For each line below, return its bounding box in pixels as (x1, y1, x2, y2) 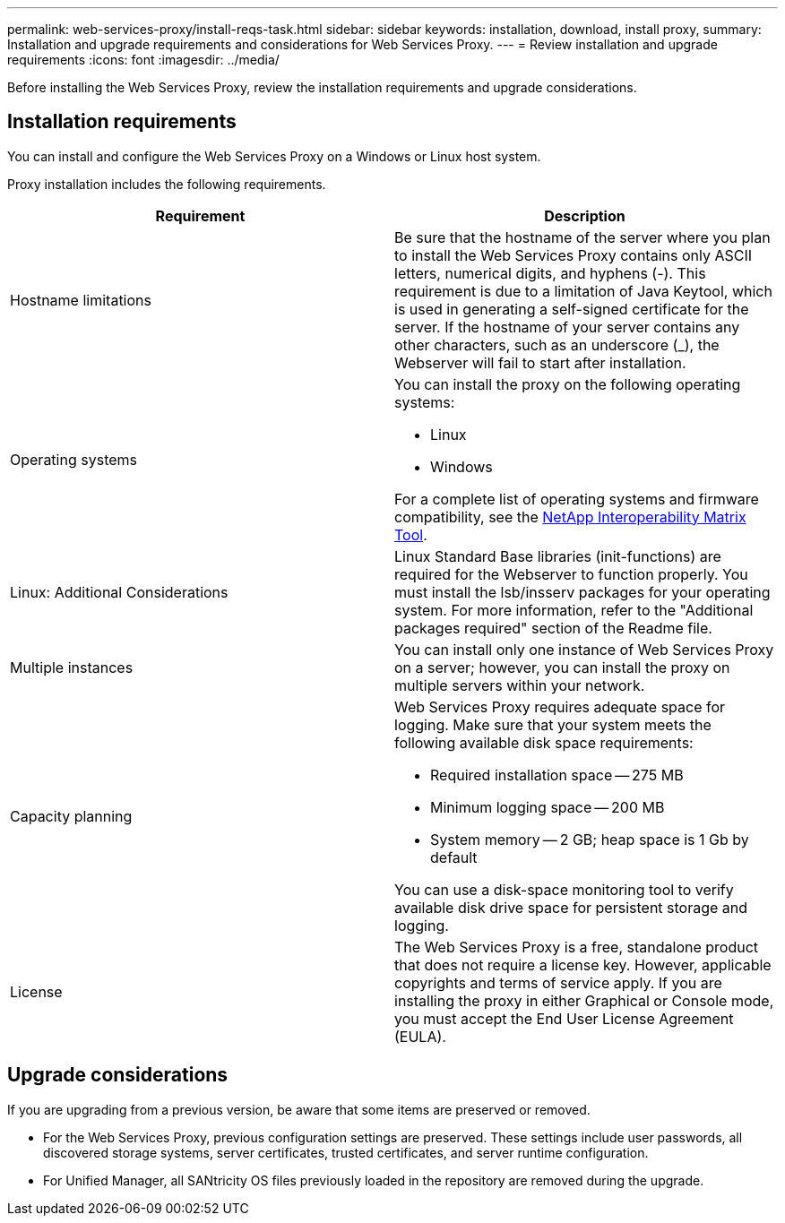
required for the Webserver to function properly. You (394, 564, 748, 583)
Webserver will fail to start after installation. (394, 353, 686, 372)
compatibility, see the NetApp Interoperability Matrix (394, 507, 746, 526)
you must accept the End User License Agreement (394, 1009, 734, 1028)
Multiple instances (10, 658, 134, 676)
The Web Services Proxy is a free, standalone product (394, 937, 759, 956)
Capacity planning (10, 806, 133, 825)
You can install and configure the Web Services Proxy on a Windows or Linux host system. (7, 148, 541, 164)
